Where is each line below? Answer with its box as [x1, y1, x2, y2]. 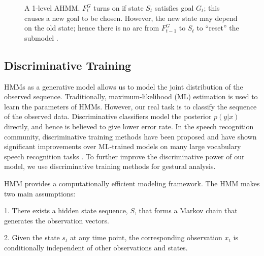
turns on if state [93, 3, 144, 13]
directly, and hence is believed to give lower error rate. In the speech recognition [4, 121, 254, 131]
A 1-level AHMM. [24, 3, 80, 13]
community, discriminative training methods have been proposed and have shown [4, 131, 257, 141]
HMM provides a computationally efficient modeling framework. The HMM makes [4, 178, 260, 188]
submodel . [24, 32, 58, 43]
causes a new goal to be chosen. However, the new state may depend [24, 12, 238, 23]
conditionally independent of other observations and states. [4, 242, 188, 252]
